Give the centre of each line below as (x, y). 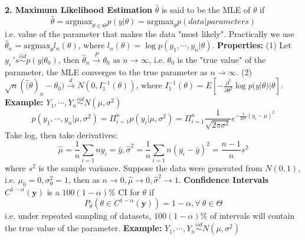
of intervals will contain (252, 216)
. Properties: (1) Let (252, 45)
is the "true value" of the (222, 59)
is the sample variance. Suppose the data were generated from (150, 168)
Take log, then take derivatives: (61, 134)
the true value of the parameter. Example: (83, 228)
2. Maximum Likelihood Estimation (79, 9)
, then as (84, 179)
